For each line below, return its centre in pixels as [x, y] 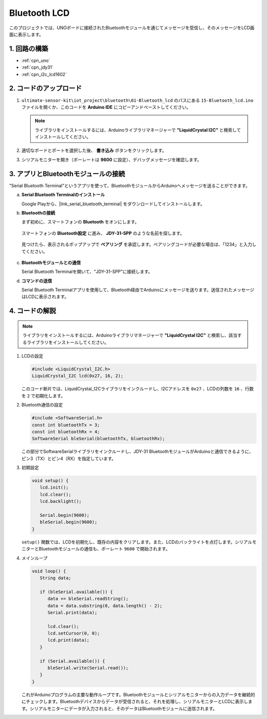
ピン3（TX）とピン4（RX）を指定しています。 [69, 458]
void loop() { [49, 571]
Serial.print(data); [72, 612]
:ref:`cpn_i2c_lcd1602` [44, 74]
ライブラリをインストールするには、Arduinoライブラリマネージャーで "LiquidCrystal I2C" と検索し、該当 [130, 335]
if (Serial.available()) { [72, 661]
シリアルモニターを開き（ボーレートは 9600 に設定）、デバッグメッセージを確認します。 [112, 159]
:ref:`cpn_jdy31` [38, 67]
